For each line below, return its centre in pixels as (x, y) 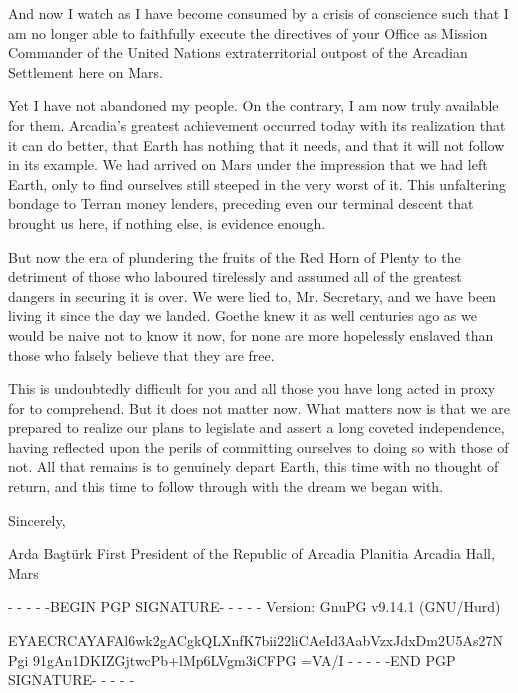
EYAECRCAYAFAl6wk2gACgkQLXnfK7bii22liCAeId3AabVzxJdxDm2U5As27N (255, 640)
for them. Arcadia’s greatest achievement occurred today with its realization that (257, 124)
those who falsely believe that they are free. (141, 354)
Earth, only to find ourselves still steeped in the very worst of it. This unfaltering (257, 183)
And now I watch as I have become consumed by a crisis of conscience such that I (258, 13)
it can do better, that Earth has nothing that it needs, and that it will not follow (256, 144)
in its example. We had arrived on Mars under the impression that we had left (248, 164)
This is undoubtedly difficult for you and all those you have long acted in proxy (252, 388)
